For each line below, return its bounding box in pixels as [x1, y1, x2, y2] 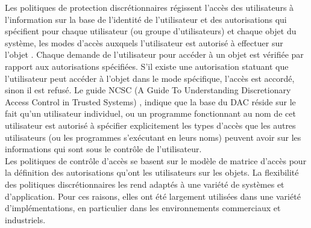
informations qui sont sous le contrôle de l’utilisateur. [5, 143, 202, 155]
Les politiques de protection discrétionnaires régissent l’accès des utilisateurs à [5, 1, 294, 13]
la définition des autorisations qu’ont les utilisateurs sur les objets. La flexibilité [5, 166, 299, 179]
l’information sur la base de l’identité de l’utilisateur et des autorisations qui [5, 13, 287, 25]
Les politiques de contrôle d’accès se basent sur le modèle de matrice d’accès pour [5, 154, 307, 167]
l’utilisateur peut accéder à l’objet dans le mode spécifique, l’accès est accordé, [5, 72, 295, 84]
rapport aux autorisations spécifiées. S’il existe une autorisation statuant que [5, 60, 289, 72]
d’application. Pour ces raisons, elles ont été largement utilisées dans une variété [5, 189, 301, 202]
